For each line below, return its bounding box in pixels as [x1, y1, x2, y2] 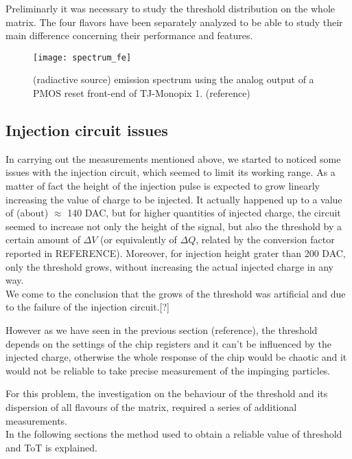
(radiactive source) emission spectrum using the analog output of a [33, 72, 314, 87]
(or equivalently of [100, 232, 177, 247]
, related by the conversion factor [196, 232, 335, 247]
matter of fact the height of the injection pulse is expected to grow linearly [5, 179, 320, 193]
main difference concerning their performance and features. [5, 28, 253, 43]
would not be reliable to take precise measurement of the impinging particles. [5, 363, 331, 377]
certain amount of [5, 232, 80, 247]
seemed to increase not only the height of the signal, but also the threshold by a [5, 219, 342, 233]
